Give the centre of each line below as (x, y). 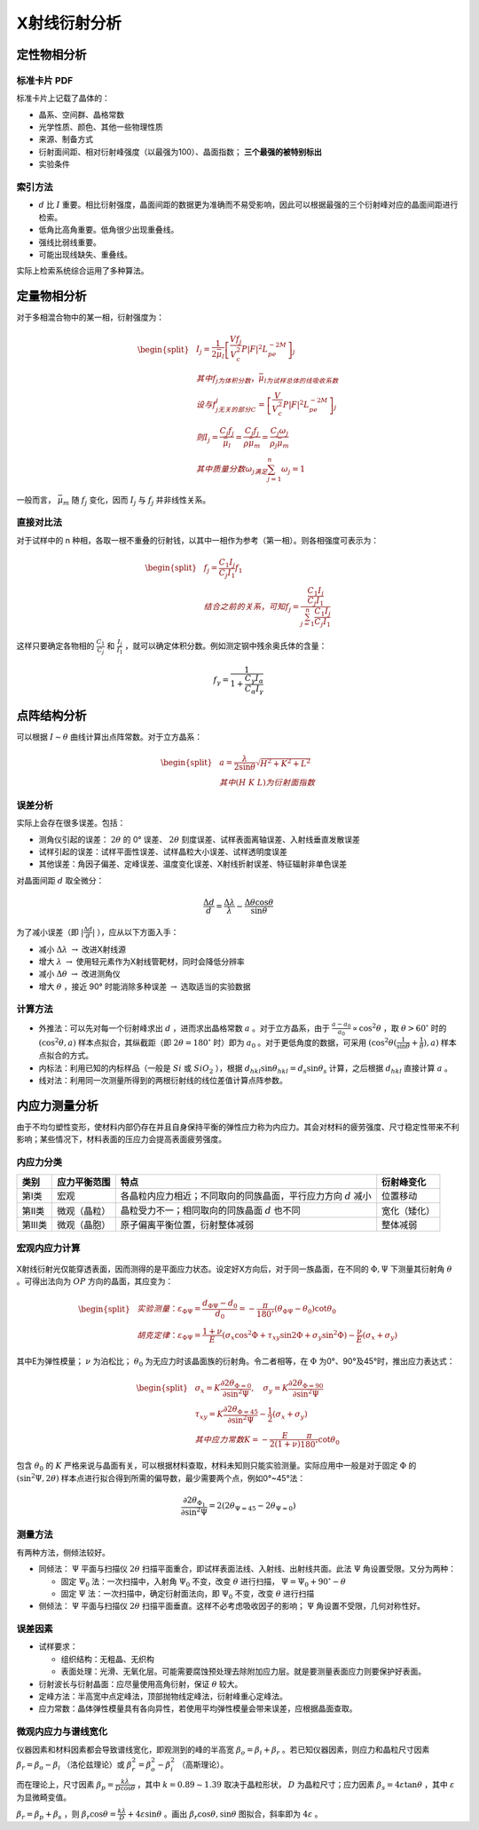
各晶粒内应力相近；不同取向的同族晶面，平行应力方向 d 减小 (246, 1196)
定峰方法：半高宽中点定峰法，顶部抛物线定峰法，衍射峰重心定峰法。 (163, 1697)
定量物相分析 (51, 296)
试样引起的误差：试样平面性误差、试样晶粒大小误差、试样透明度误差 (163, 852)
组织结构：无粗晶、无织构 (107, 1659)
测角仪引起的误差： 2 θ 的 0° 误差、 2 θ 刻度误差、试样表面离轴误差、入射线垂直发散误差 (200, 839)
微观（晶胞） (84, 1225)
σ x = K (208, 1389)
